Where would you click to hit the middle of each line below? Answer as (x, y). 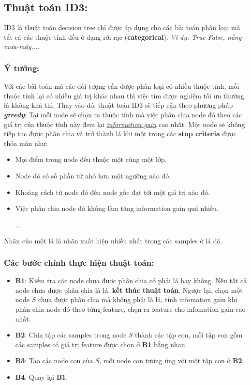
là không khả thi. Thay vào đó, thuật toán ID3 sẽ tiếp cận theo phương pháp (118, 105)
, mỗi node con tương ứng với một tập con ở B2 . (172, 361)
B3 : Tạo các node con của (54, 361)
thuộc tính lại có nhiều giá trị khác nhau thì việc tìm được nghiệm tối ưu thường (124, 95)
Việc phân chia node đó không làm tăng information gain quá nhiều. (117, 208)
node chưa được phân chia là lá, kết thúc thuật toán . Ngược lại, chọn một (129, 290)
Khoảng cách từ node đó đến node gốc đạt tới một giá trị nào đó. (112, 192)
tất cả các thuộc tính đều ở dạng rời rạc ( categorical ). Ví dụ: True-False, (115, 37)
